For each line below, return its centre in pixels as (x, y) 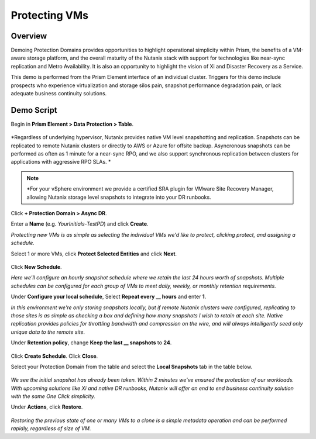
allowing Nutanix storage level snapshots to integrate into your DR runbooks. (119, 197)
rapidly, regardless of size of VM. (51, 428)
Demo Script (34, 110)
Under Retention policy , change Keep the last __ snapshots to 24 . (91, 343)
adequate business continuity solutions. (59, 94)
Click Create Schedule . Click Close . (54, 356)
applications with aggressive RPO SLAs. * (61, 162)
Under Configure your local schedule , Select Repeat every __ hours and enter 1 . (109, 297)
